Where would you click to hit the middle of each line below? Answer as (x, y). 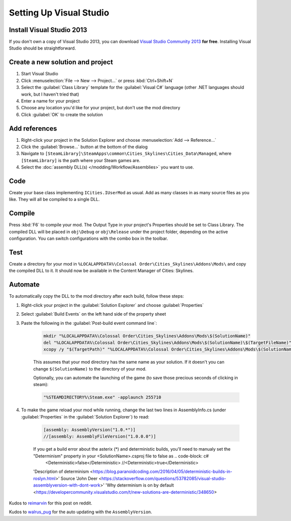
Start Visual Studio (40, 74)
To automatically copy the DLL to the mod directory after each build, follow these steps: (97, 296)
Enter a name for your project (50, 101)
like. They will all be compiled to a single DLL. (54, 200)
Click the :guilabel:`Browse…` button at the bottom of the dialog (84, 147)
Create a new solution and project (61, 62)
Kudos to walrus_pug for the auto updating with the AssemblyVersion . (81, 512)
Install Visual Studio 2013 (48, 30)
